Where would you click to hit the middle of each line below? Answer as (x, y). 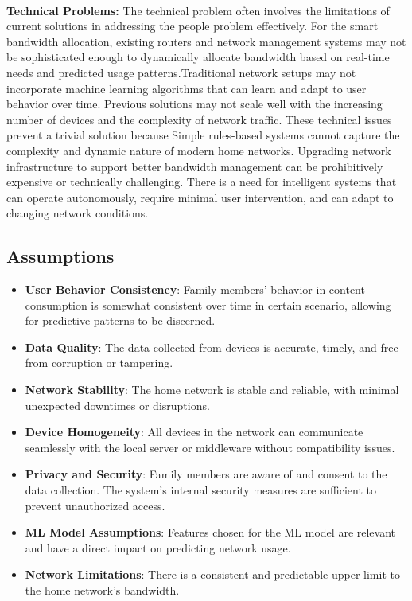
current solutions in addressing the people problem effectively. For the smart (192, 26)
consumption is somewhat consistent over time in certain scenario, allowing (208, 304)
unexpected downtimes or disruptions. (117, 405)
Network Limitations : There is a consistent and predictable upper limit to (212, 574)
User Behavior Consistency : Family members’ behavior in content (195, 289)
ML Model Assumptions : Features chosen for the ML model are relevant (210, 532)
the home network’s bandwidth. (102, 590)
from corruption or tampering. (99, 363)
